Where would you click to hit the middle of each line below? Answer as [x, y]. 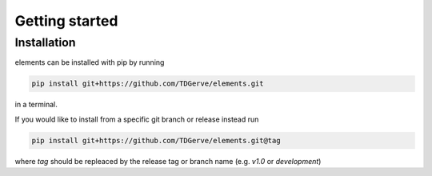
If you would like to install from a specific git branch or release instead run [137, 119]
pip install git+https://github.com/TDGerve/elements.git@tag [156, 140]
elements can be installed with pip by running [90, 62]
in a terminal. [36, 105]
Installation [45, 42]
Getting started [66, 21]
